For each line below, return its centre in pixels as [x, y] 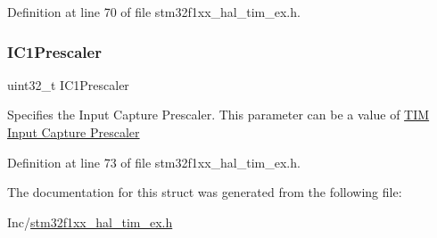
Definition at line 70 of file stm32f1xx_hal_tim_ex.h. [154, 12]
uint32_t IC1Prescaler [68, 84]
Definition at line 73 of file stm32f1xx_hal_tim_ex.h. [154, 162]
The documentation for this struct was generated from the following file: [205, 192]
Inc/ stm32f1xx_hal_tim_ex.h [90, 222]
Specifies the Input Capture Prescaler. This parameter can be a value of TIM [218, 115]
